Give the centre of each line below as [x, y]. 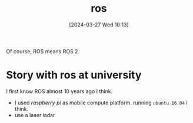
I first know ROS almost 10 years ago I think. [59, 91]
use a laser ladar [35, 115]
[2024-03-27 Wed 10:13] [99, 25]
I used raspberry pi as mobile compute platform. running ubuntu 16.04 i [101, 102]
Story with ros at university [74, 75]
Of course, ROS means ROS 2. [43, 51]
